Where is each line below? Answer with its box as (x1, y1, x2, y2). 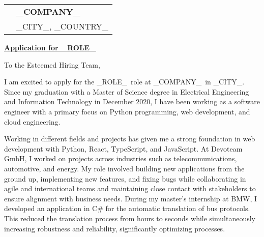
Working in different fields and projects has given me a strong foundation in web (4, 133, 255, 144)
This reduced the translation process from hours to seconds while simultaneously (4, 213, 255, 223)
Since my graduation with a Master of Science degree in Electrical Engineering (4, 86, 249, 97)
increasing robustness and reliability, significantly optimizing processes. (4, 223, 225, 233)
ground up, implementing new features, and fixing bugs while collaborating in (4, 173, 246, 184)
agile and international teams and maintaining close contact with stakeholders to (4, 183, 256, 194)
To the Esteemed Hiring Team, (4, 59, 100, 70)
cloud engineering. (4, 116, 61, 127)
